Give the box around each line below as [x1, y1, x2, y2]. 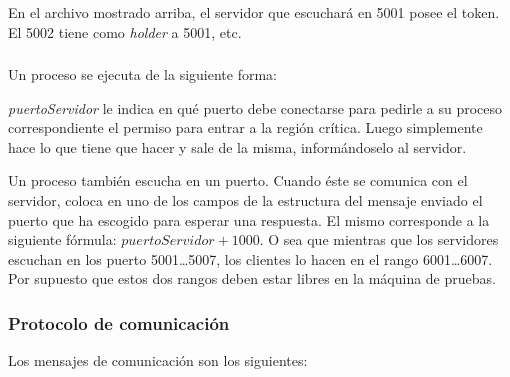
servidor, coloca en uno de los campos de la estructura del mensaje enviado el [8, 190, 483, 211]
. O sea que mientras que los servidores [259, 229, 499, 250]
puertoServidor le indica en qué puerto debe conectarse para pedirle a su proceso [8, 97, 503, 118]
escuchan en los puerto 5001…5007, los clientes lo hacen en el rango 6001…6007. [8, 248, 493, 269]
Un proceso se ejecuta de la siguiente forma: [8, 64, 277, 85]
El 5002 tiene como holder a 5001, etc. [8, 21, 242, 42]
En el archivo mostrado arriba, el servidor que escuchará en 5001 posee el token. [8, 2, 500, 22]
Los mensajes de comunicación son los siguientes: [8, 350, 308, 371]
